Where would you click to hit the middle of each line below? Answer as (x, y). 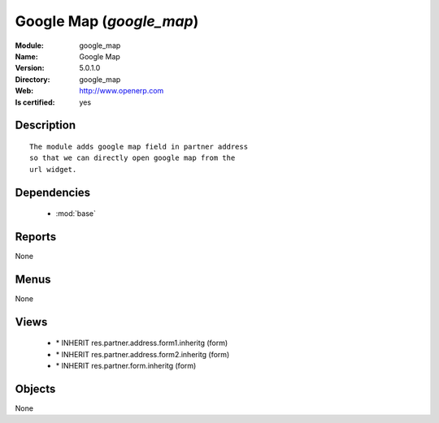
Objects (35, 388)
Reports (36, 237)
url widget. (53, 169)
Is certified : (35, 102)
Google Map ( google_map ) (107, 21)
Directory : (33, 79)
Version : (30, 68)
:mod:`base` (76, 214)
